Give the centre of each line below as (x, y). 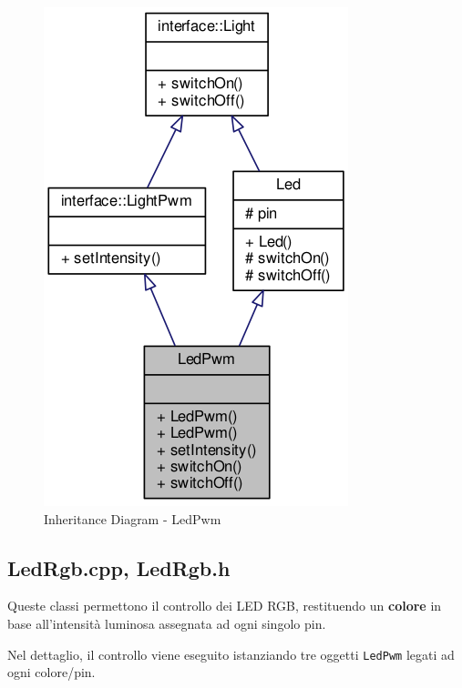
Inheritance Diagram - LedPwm (133, 518)
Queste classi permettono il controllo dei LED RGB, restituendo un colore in (225, 606)
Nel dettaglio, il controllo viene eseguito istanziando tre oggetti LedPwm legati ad (231, 654)
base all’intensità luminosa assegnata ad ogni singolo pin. (167, 623)
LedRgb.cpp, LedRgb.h (119, 567)
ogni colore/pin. (51, 672)
